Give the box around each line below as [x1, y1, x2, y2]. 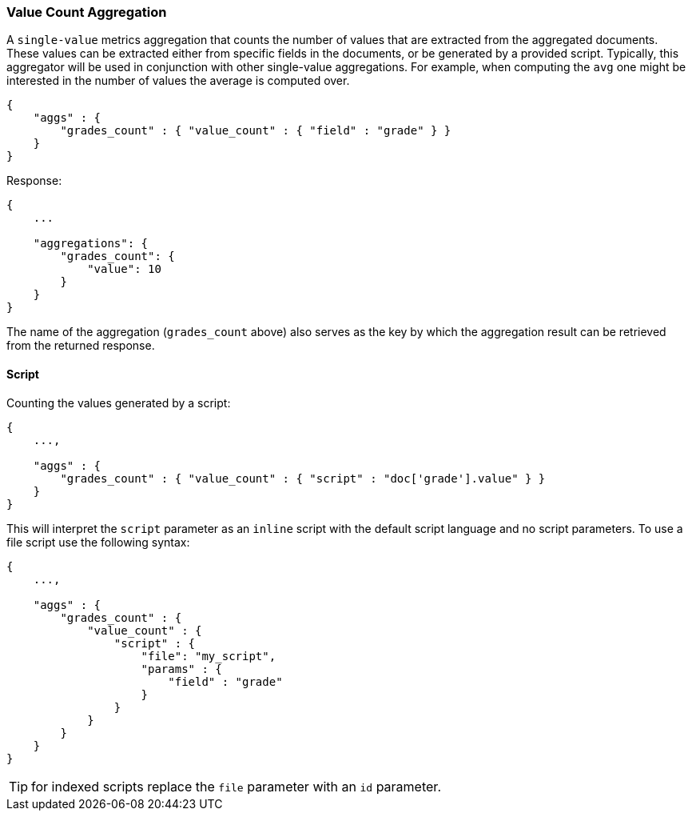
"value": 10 [87, 262, 161, 276]
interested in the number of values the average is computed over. [6, 74, 350, 88]
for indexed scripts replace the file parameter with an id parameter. [31, 778, 441, 795]
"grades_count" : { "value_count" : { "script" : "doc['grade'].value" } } [60, 471, 546, 485]
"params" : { [141, 662, 222, 675]
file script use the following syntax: [6, 535, 190, 549]
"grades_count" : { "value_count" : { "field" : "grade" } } [60, 124, 451, 138]
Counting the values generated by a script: [6, 395, 231, 410]
